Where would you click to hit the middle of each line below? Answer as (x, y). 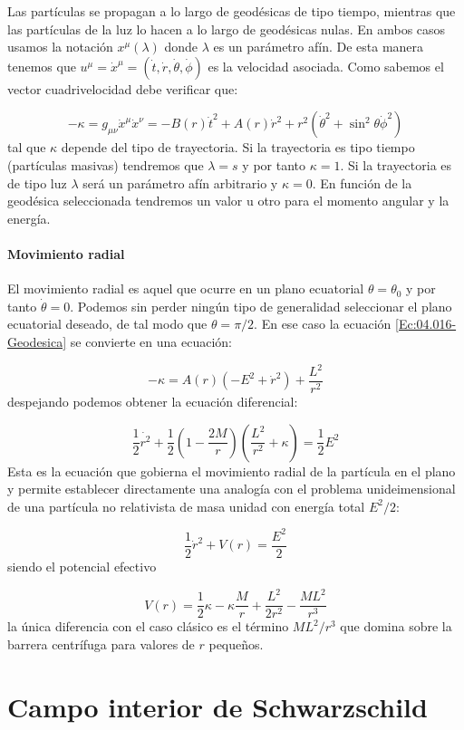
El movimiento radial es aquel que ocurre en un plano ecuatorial (186, 288)
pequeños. (236, 644)
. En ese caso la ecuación (323, 324)
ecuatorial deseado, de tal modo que (107, 324)
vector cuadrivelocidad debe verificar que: (123, 88)
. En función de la (362, 182)
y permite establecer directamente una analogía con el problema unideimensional (232, 489)
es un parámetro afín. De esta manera (319, 47)
